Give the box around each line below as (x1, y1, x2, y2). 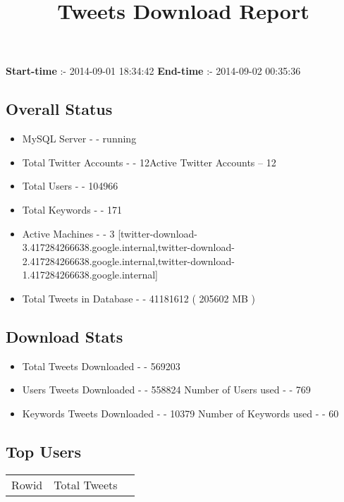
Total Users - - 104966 (22, 178, 118, 193)
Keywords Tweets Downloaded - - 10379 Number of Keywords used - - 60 (22, 405, 339, 420)
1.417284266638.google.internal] (22, 267, 158, 282)
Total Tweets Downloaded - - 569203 (22, 358, 180, 373)
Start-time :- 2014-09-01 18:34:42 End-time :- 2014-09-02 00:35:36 (6, 63, 301, 78)
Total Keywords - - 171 (22, 202, 123, 216)
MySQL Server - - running (22, 131, 137, 146)
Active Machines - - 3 (22, 226, 115, 240)
